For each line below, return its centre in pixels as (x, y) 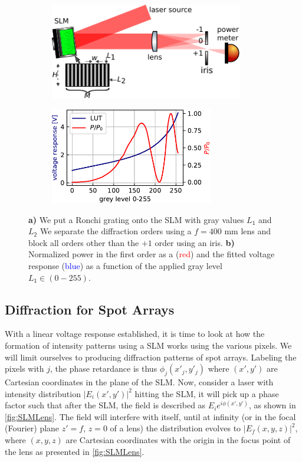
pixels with (24, 368)
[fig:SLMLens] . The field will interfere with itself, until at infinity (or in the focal (150, 416)
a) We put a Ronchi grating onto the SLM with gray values (136, 219)
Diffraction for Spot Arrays (90, 309)
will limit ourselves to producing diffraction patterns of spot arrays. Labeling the (151, 357)
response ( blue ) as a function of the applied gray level (125, 266)
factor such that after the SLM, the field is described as (105, 405)
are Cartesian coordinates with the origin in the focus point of (178, 439)
